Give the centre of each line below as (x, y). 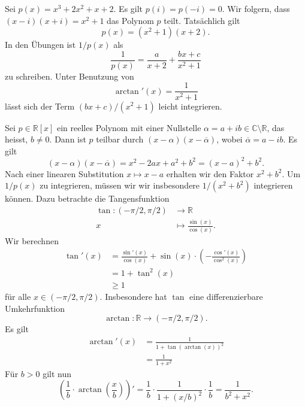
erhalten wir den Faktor (210, 173)
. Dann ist (68, 139)
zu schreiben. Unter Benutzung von (70, 76)
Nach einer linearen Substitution (64, 173)
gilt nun (57, 373)
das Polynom (130, 20)
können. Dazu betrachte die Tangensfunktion (87, 198)
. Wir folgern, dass (256, 8)
